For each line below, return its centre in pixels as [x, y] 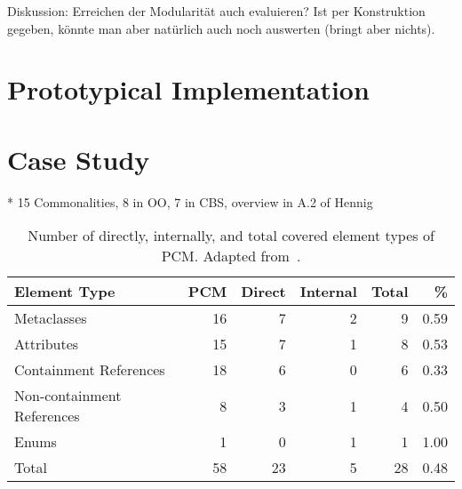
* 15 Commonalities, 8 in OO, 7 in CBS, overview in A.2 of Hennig [190, 201]
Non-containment [68, 396]
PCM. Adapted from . [231, 256]
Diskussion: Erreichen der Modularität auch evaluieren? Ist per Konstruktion [216, 11]
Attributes [47, 344]
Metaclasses [51, 318]
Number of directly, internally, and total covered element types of [231, 236]
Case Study [79, 159]
